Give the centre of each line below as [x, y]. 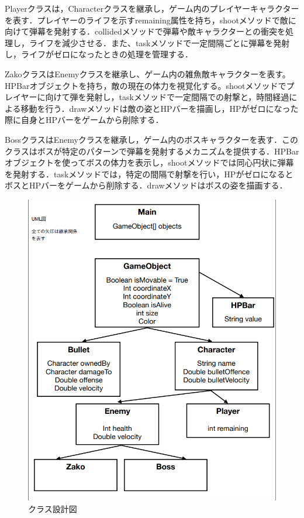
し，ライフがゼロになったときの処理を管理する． [99, 54]
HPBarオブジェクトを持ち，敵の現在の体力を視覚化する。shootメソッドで [146, 85]
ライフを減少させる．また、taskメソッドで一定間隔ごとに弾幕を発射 [159, 42]
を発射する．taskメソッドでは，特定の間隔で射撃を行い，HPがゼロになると [149, 174]
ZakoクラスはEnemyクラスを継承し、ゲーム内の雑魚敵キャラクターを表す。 [148, 73]
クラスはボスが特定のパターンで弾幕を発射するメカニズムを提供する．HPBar [152, 151]
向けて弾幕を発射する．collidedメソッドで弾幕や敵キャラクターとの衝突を [145, 31]
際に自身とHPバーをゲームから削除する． [84, 120]
